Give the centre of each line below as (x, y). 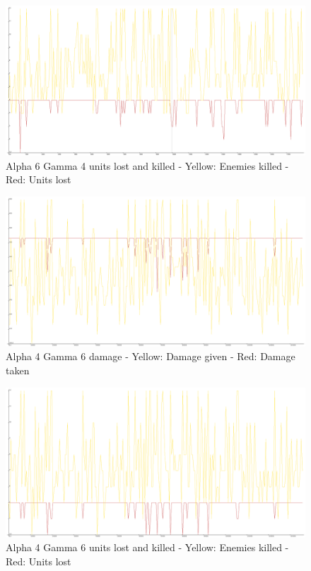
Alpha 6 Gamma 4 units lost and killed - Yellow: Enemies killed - (147, 165)
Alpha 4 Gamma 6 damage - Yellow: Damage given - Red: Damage (151, 356)
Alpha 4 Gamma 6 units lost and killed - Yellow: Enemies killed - (147, 547)
